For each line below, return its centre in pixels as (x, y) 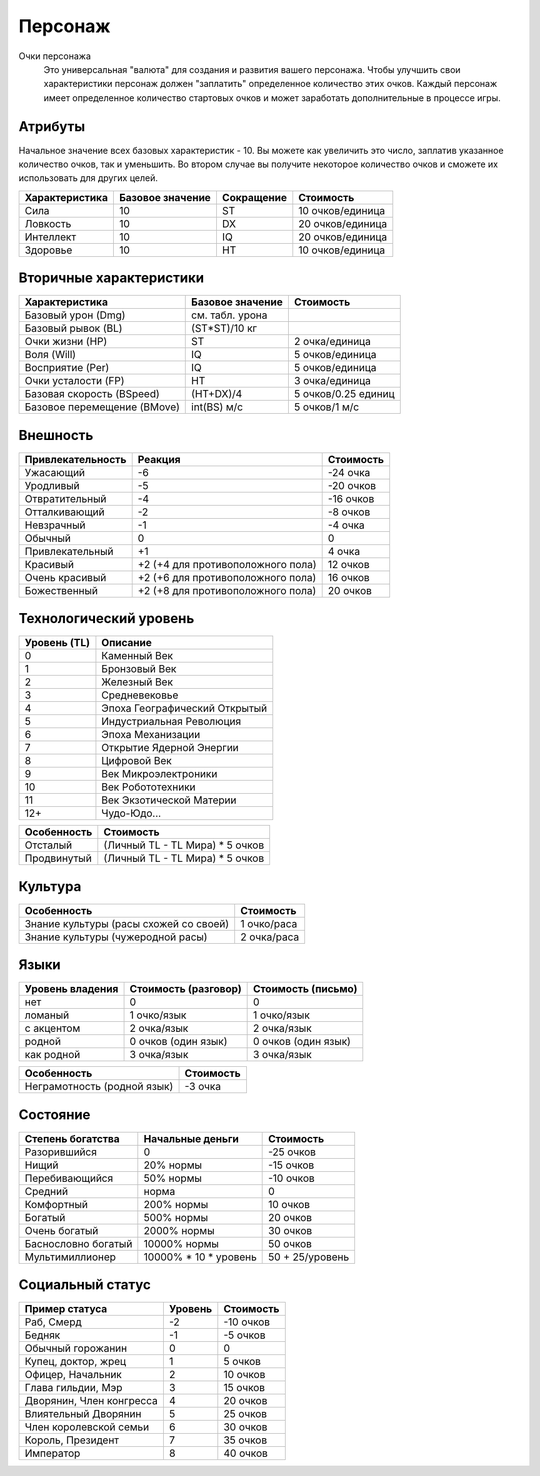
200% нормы (176, 1204)
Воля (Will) (50, 355)
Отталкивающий (64, 512)
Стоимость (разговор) (185, 989)
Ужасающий (54, 472)
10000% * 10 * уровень (200, 1257)
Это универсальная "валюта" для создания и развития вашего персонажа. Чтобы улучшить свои (252, 69)
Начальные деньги (191, 1138)
